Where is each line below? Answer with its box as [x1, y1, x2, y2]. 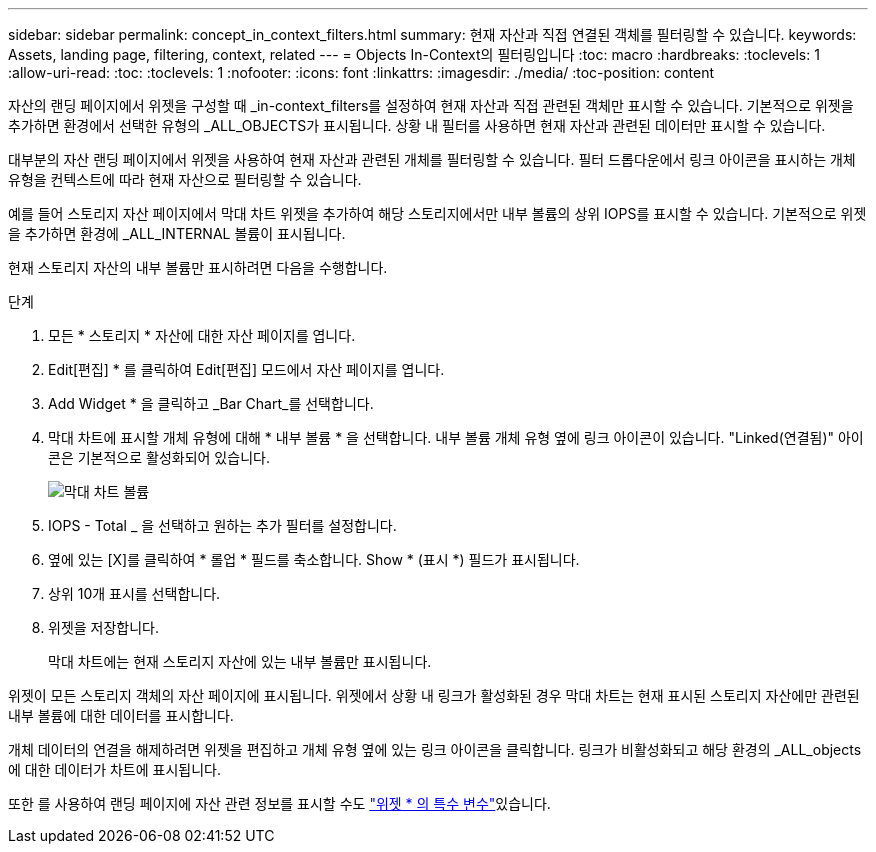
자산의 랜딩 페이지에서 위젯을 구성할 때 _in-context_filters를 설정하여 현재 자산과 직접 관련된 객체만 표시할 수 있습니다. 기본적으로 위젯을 [8, 97, 854, 114]
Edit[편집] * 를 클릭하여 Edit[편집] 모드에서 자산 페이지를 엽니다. [48, 361, 445, 378]
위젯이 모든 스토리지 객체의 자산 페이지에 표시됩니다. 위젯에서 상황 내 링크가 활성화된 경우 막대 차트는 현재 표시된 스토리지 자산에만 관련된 [8, 687, 860, 704]
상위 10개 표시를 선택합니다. [48, 585, 221, 602]
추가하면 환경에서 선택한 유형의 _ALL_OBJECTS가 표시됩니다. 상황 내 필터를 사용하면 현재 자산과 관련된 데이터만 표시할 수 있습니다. [8, 117, 826, 134]
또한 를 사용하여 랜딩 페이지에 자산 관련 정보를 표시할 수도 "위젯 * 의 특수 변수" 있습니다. [8, 795, 551, 812]
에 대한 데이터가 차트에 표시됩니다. [8, 761, 221, 778]
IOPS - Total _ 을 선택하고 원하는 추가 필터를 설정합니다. [48, 517, 397, 534]
